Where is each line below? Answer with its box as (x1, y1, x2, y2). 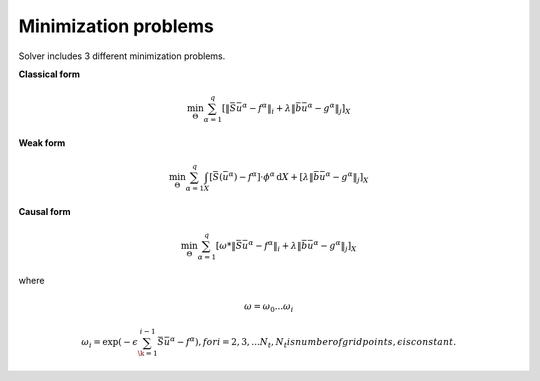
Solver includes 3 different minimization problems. (18, 50, 226, 62)
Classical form (18, 68, 80, 80)
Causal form (18, 205, 71, 217)
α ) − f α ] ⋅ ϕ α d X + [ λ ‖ (228, 170, 314, 182)
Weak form (18, 136, 66, 149)
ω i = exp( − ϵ (81, 336, 139, 350)
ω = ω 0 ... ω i (243, 300, 294, 314)
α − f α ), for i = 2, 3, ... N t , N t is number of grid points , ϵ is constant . (170, 335, 457, 350)
